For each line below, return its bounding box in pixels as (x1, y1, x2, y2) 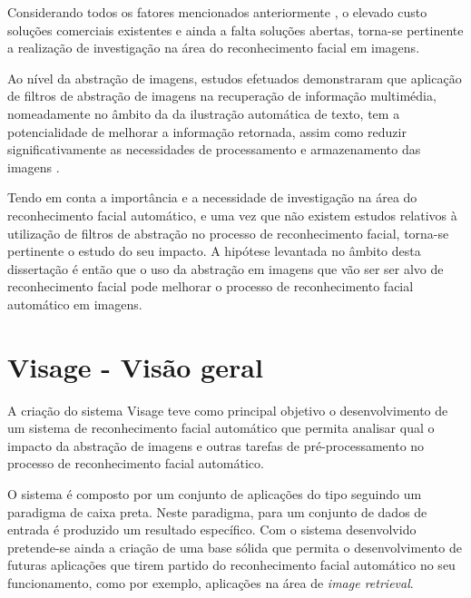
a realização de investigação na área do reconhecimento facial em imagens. (7, 38, 420, 57)
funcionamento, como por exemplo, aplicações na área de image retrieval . (7, 573, 414, 592)
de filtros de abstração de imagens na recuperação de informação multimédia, (7, 86, 437, 105)
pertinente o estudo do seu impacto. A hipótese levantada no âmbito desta (7, 241, 421, 260)
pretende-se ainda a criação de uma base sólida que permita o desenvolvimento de (7, 537, 462, 556)
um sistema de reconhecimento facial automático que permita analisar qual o (7, 418, 435, 437)
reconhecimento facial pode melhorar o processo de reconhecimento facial (7, 277, 414, 296)
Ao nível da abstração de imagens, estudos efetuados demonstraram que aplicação (7, 68, 462, 87)
